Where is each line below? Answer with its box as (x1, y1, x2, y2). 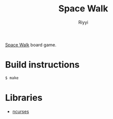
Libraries (5, 92, 43, 103)
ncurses (12, 108, 29, 114)
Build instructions (5, 59, 80, 71)
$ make (5, 75, 19, 80)
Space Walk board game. (5, 41, 57, 47)
